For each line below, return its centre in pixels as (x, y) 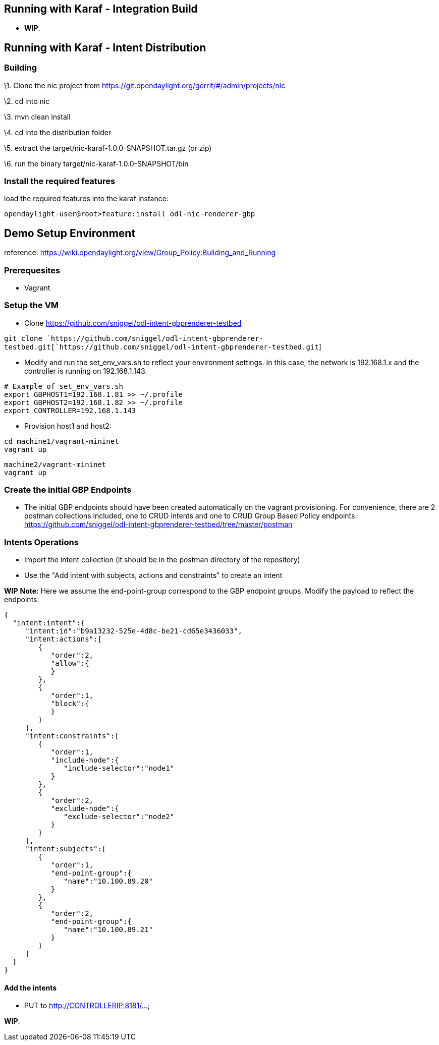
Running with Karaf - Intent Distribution (105, 47)
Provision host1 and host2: (68, 426)
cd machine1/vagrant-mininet (62, 441)
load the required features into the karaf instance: (86, 199)
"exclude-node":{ (85, 809)
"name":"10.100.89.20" (108, 881)
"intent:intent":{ (49, 623)
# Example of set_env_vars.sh (64, 386)
